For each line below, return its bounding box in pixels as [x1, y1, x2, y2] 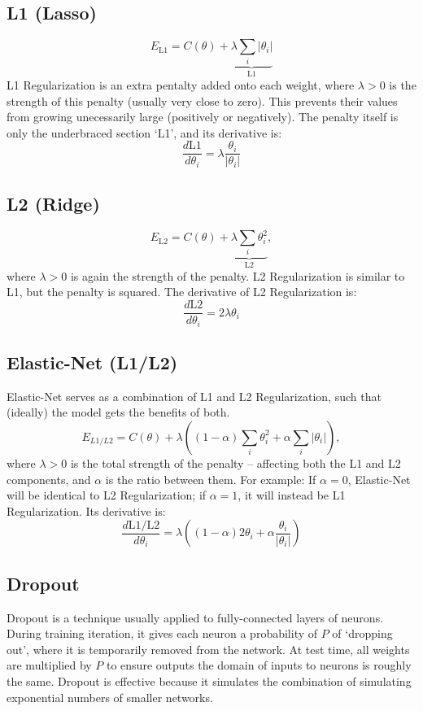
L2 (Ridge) [7, 190, 100, 216]
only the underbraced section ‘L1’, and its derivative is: [7, 124, 282, 141]
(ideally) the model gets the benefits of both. [7, 403, 230, 421]
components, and [7, 470, 91, 487]
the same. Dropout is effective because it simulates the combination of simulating [7, 672, 412, 689]
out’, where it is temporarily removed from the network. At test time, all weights [7, 640, 410, 657]
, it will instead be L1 [238, 486, 346, 504]
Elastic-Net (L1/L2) [7, 349, 178, 374]
